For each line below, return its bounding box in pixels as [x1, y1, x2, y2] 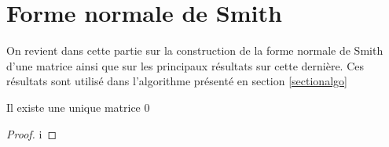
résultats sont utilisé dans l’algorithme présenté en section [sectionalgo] [6, 73, 347, 89]
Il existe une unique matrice [6, 99, 141, 115]
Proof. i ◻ [6, 125, 57, 142]
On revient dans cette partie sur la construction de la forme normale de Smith [6, 42, 383, 59]
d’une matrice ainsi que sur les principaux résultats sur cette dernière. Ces [6, 57, 365, 73]
